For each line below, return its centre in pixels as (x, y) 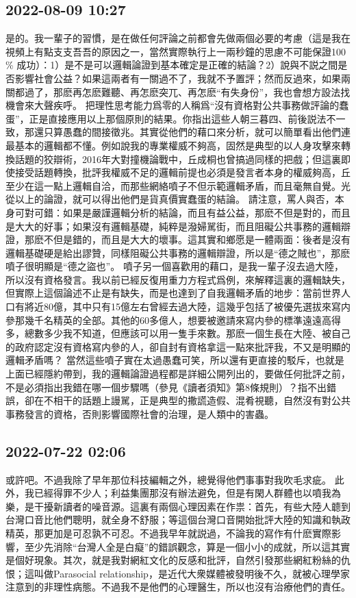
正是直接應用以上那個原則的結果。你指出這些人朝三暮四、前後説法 (178, 118)
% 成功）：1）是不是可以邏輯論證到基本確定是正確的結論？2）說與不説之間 (172, 65)
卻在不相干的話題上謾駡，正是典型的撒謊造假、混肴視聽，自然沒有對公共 (187, 400)
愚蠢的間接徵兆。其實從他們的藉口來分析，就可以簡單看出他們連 (206, 132)
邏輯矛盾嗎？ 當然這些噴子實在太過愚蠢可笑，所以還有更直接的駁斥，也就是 (175, 360)
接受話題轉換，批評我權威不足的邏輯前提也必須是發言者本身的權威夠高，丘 (182, 172)
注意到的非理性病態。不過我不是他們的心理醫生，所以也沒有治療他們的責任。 (178, 587)
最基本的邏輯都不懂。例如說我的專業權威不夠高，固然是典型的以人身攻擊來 (173, 145)
